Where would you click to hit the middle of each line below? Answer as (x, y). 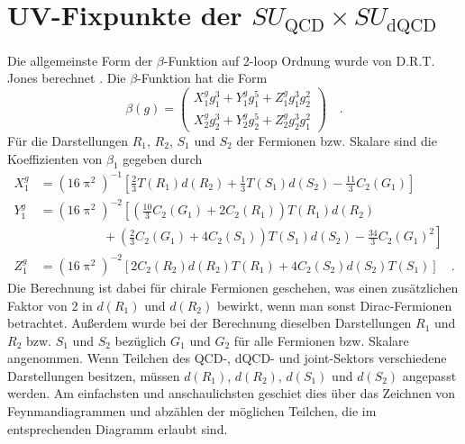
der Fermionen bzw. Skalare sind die (337, 140)
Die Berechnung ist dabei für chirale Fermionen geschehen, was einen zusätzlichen (233, 287)
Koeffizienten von (55, 158)
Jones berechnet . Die (67, 78)
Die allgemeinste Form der (80, 60)
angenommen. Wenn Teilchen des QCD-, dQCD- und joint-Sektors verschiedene (227, 358)
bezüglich (141, 340)
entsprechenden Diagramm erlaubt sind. (118, 428)
